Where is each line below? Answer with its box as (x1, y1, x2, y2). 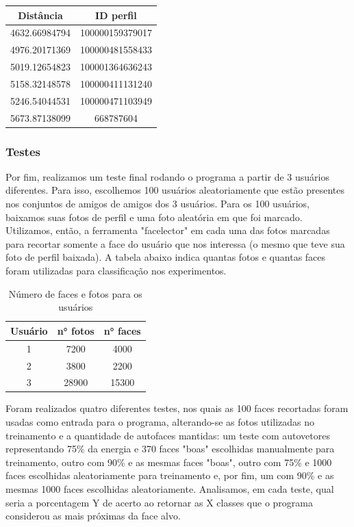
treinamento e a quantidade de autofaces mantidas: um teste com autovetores (5, 428, 330, 442)
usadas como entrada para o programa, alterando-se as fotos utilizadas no (5, 415, 314, 429)
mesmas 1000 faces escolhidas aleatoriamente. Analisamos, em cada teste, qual (5, 482, 334, 496)
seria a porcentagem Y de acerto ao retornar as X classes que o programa (5, 495, 314, 509)
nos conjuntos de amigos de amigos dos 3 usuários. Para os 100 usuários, (5, 196, 309, 211)
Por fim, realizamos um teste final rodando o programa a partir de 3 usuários (5, 169, 329, 183)
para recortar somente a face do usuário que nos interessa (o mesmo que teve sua (5, 236, 345, 250)
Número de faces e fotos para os (8, 286, 142, 300)
